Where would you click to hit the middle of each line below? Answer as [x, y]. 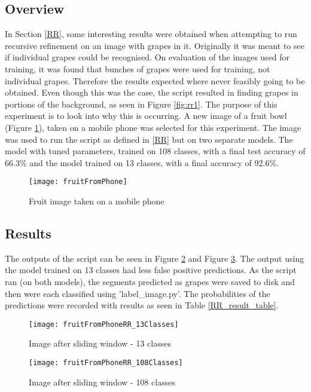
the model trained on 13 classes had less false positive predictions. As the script [151, 270]
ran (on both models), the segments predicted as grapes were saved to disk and [150, 281]
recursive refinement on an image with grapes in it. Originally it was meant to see [155, 45]
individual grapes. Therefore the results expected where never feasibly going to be [155, 80]
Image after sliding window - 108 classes [102, 382]
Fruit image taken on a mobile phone [97, 200]
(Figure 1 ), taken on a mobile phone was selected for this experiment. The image [153, 127]
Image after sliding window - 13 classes [100, 343]
